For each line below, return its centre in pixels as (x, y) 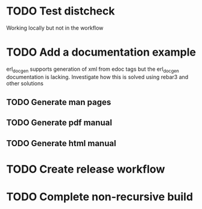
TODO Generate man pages (59, 102)
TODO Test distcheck (61, 11)
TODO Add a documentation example (101, 52)
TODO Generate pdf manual (59, 123)
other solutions (25, 83)
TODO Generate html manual (61, 143)
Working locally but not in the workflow (55, 28)
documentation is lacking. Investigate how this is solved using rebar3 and (97, 77)
